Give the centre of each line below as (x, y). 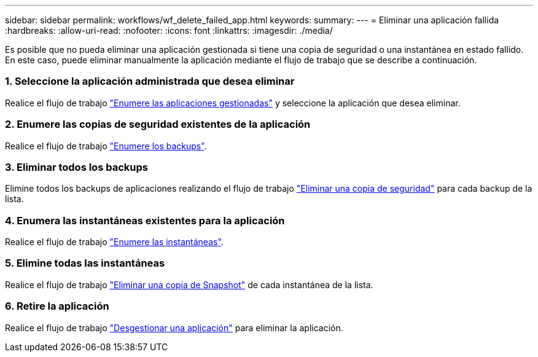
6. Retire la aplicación (57, 306)
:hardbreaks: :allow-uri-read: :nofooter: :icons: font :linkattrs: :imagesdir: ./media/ (169, 30)
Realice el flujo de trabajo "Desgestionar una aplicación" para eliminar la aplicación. (174, 328)
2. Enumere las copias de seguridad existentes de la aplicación (158, 124)
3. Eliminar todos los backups (76, 167)
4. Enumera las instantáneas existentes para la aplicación (145, 220)
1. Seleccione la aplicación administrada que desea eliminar (150, 81)
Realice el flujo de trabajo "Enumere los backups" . (106, 146)
